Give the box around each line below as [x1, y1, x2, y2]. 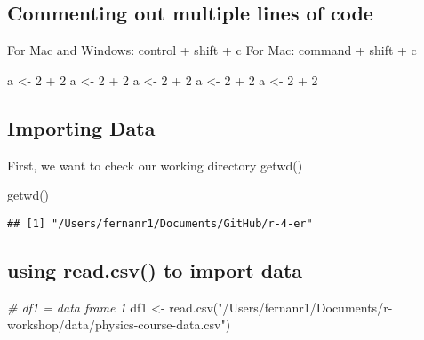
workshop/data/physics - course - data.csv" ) [7, 315, 231, 334]
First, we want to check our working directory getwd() [7, 155, 303, 174]
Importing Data [7, 114, 156, 141]
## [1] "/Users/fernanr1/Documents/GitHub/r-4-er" [7, 217, 313, 230]
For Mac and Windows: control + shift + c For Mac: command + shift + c [7, 41, 417, 59]
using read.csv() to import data [7, 256, 303, 283]
